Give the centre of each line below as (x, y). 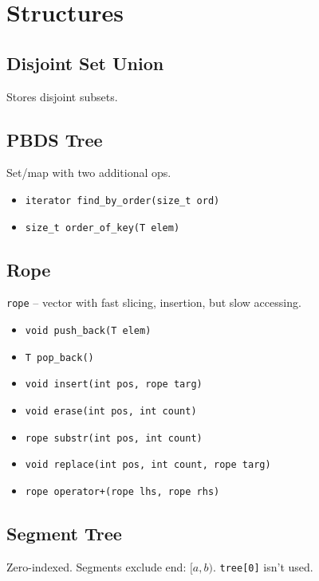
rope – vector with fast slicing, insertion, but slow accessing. (154, 302)
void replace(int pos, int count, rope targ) (148, 465)
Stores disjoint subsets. (62, 96)
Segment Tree (64, 534)
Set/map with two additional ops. (89, 173)
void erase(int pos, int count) (111, 412)
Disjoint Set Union (85, 63)
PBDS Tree (55, 139)
